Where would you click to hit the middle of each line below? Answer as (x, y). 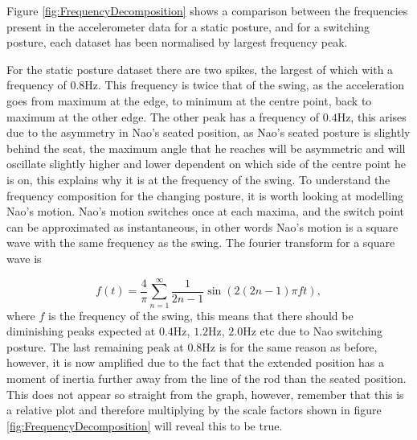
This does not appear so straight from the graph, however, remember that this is (205, 394)
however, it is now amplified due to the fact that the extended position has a (196, 362)
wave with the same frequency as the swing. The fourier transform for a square (201, 243)
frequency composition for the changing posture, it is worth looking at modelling (205, 195)
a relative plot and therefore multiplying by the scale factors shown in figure (194, 410)
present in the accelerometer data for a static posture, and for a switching (188, 26)
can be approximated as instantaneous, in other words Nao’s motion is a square (202, 226)
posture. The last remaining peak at (95, 346)
